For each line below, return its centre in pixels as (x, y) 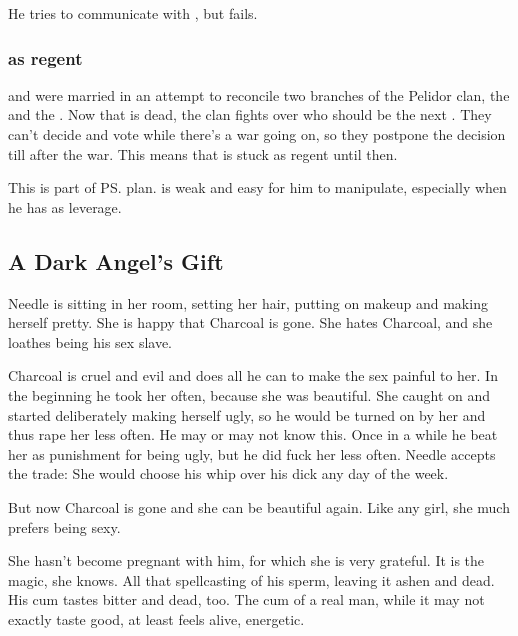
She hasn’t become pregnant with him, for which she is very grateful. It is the (246, 560)
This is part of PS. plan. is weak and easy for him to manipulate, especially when (257, 187)
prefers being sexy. (64, 526)
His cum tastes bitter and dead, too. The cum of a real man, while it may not (246, 599)
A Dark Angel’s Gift (116, 260)
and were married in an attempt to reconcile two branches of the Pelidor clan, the (259, 94)
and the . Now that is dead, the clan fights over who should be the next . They (250, 114)
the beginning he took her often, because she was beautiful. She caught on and (249, 394)
